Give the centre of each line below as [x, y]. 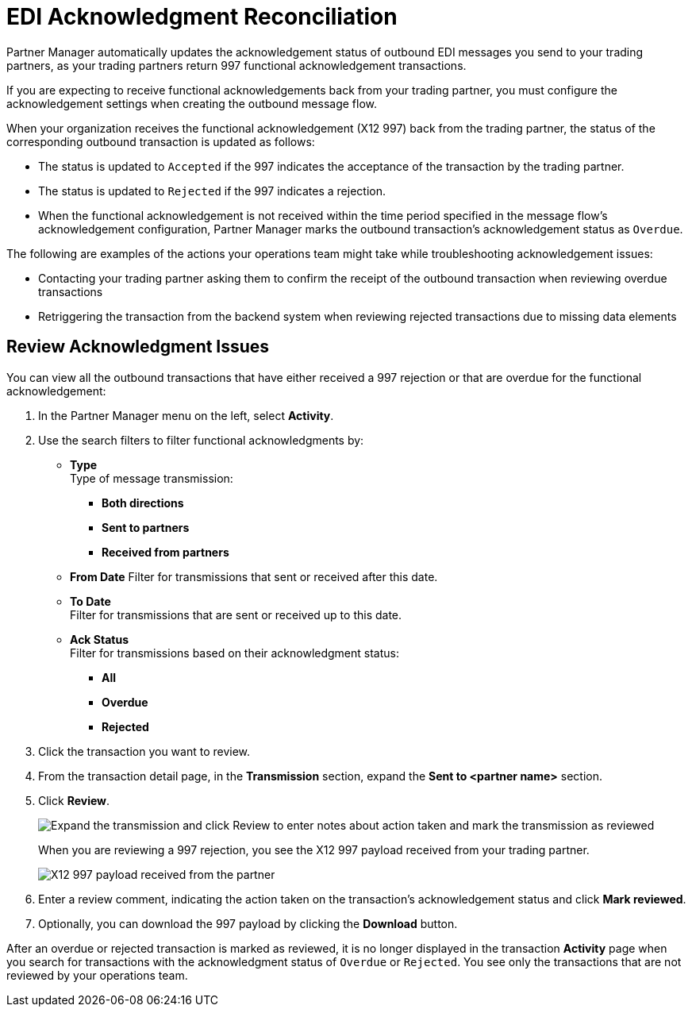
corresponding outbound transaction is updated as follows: [161, 141]
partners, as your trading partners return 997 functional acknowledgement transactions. [236, 65]
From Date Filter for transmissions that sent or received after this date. [254, 576]
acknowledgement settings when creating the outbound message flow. [192, 103]
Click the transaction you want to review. [144, 751]
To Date [90, 601]
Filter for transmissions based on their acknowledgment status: [235, 653]
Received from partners [165, 552]
